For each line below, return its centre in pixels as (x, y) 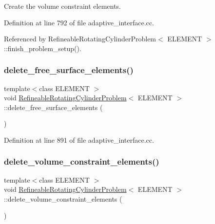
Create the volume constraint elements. (62, 6)
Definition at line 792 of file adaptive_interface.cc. (79, 22)
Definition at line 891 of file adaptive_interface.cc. (79, 140)
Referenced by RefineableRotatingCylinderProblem (80, 39)
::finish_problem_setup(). (43, 48)
